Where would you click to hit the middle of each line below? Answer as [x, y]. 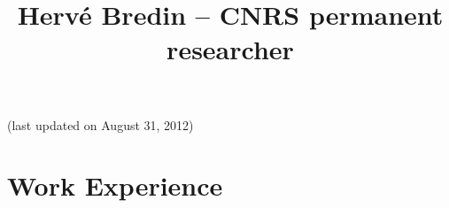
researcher [230, 49]
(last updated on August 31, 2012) [101, 124]
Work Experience [115, 185]
